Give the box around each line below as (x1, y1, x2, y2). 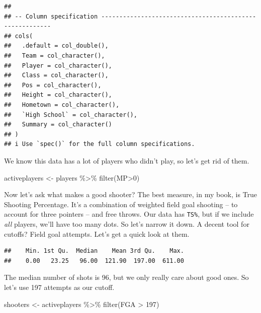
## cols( (4, 32, 33, 40)
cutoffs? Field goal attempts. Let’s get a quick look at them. (4, 228, 190, 239)
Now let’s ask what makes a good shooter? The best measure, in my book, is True (4, 189, 257, 200)
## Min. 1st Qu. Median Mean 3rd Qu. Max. (4, 247, 184, 255)
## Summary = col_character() (4, 121, 112, 128)
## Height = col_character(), (4, 91, 112, 99)
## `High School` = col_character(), (4, 111, 137, 118)
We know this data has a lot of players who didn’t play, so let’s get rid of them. (4, 155, 249, 166)
